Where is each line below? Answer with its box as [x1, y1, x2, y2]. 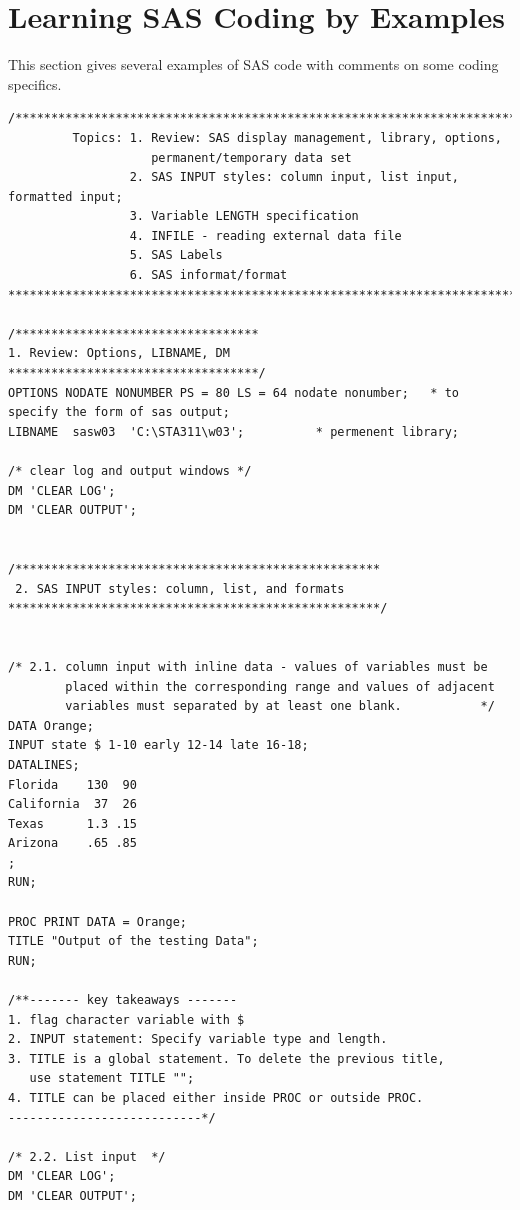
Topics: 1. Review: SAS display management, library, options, [72, 130, 502, 145]
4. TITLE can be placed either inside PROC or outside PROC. [8, 1091, 424, 1105]
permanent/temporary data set [151, 150, 352, 165]
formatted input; [8, 189, 123, 204]
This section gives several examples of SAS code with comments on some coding [8, 54, 499, 75]
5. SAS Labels [129, 248, 223, 263]
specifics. [8, 73, 62, 94]
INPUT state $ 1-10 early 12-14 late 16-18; [8, 738, 309, 753]
